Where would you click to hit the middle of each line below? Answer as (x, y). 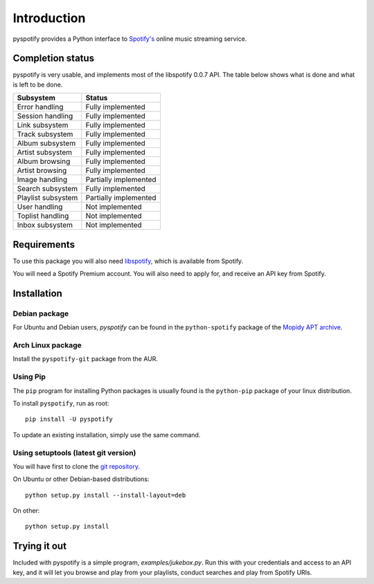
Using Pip (29, 377)
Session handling (45, 116)
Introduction (49, 18)
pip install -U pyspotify (69, 419)
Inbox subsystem (45, 225)
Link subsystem (43, 125)
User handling (40, 207)
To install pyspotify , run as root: (61, 403)
